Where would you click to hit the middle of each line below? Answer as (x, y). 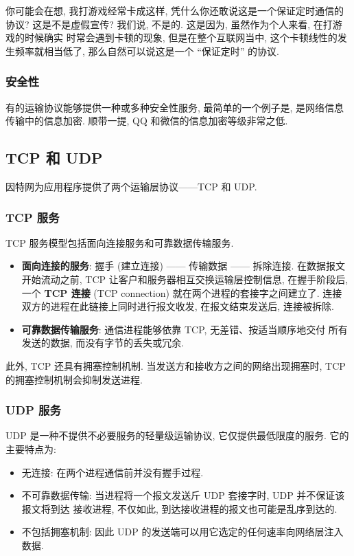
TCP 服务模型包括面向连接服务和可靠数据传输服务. (120, 242)
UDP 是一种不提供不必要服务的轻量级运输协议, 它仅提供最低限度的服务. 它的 (177, 435)
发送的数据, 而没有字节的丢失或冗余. (103, 343)
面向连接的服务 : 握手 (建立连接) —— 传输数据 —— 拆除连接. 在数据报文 (184, 266)
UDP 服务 (33, 410)
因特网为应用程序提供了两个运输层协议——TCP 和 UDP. (131, 186)
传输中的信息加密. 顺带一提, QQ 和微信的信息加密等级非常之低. (147, 121)
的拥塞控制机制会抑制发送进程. (74, 379)
